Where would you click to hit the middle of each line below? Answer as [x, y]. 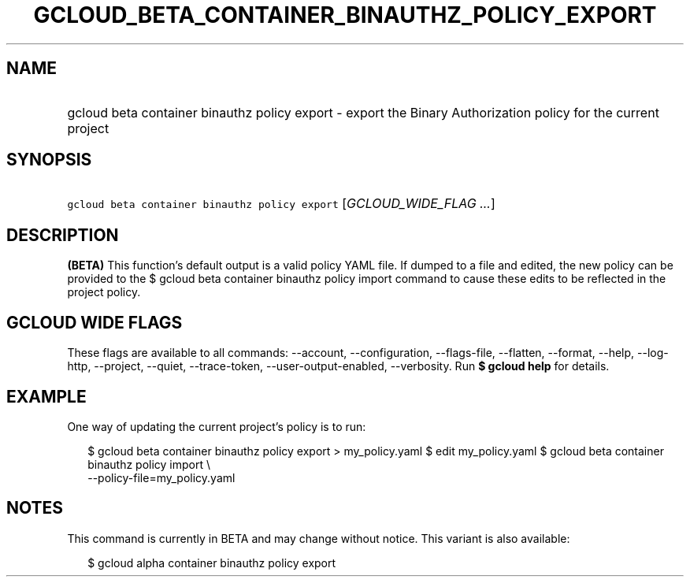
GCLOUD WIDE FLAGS [95, 322]
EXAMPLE [46, 396]
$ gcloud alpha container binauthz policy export [212, 563]
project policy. [104, 292]
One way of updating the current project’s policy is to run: [217, 426]
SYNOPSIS [49, 160]
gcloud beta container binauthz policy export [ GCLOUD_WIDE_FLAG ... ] [281, 204]
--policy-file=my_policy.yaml [161, 477]
